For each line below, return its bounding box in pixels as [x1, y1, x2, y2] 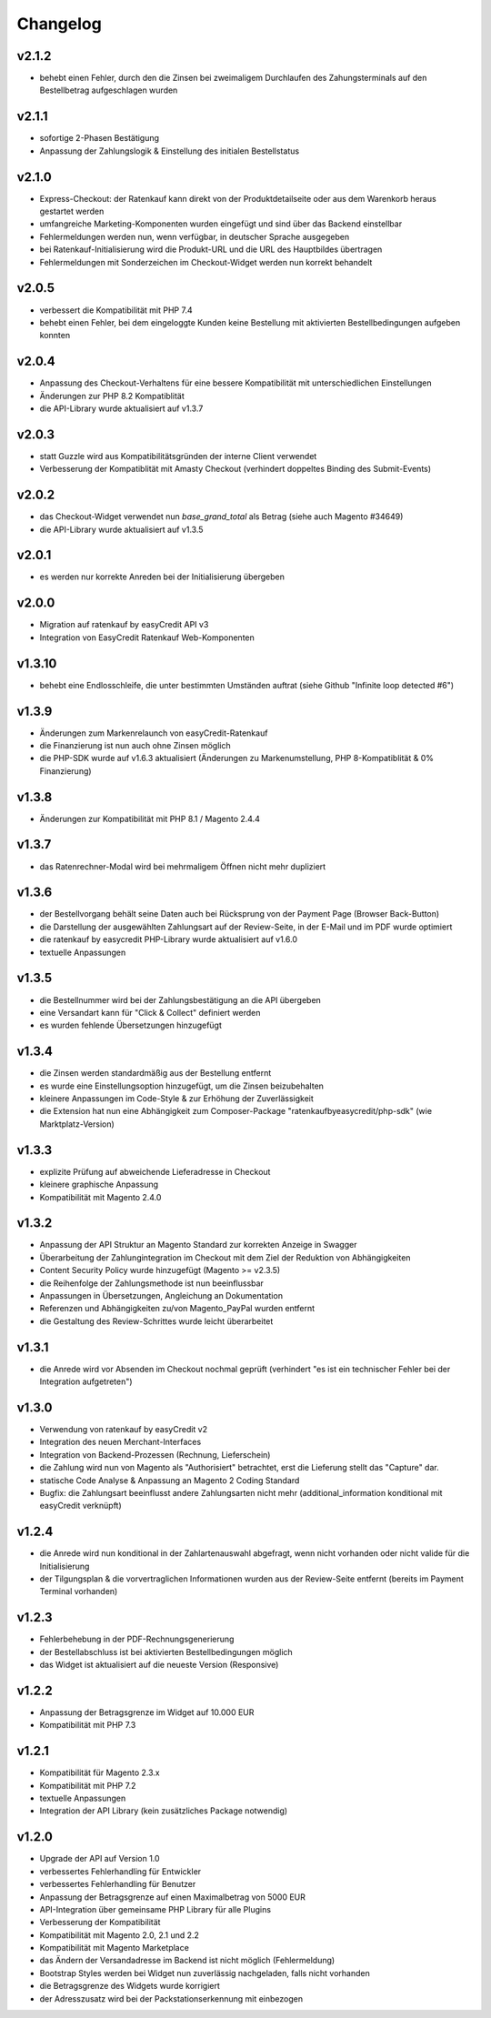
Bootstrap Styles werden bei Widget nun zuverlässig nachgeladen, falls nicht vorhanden [39, 1967, 370, 1978]
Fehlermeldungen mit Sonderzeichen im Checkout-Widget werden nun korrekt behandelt [39, 256, 373, 267]
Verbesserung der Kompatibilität [39, 1917, 161, 1928]
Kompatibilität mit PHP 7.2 [39, 1780, 136, 1791]
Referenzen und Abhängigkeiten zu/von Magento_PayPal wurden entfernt [39, 1303, 316, 1314]
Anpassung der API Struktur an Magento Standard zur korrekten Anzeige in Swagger [39, 1240, 357, 1250]
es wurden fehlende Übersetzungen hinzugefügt [39, 1019, 223, 1031]
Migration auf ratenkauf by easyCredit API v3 [39, 619, 209, 630]
